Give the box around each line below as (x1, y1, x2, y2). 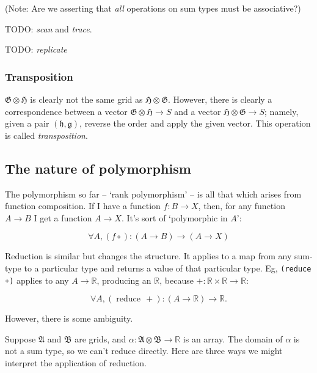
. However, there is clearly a (167, 93, 272, 105)
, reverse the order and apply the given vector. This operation (79, 117, 311, 130)
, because (159, 273, 194, 286)
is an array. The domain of (183, 332, 283, 345)
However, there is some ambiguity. (5, 312, 133, 325)
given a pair (5, 117, 49, 130)
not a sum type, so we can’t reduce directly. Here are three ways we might (5, 344, 283, 357)
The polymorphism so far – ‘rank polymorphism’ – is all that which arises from (5, 187, 302, 200)
